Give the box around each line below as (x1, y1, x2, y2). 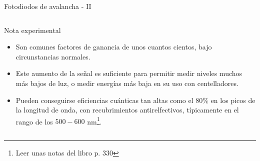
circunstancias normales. (15, 51, 90, 61)
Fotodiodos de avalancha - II (4, 1, 91, 11)
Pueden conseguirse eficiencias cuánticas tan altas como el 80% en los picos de (15, 94, 255, 105)
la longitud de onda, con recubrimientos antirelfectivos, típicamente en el (15, 104, 239, 115)
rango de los (15, 116, 53, 126)
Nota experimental (4, 24, 61, 35)
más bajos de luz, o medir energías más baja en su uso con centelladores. (15, 77, 238, 88)
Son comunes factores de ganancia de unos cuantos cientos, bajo (15, 41, 212, 52)
